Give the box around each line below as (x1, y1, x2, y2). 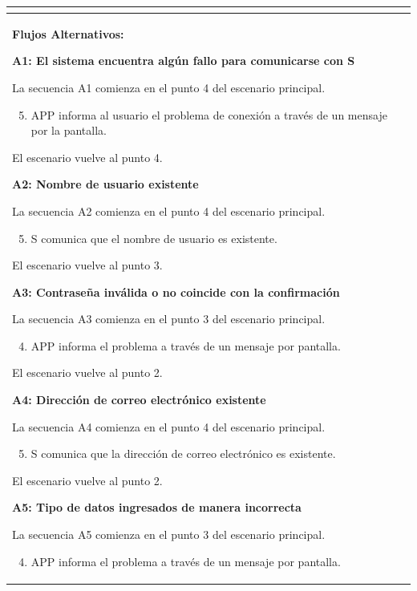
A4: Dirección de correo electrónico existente (12, 391, 266, 408)
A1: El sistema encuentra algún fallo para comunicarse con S (12, 52, 355, 69)
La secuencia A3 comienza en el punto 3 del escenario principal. (12, 310, 326, 327)
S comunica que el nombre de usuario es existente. (30, 229, 277, 246)
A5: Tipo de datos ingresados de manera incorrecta (12, 499, 302, 516)
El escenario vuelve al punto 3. (12, 257, 163, 273)
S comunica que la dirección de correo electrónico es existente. (30, 445, 336, 462)
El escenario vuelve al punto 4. (12, 148, 163, 165)
